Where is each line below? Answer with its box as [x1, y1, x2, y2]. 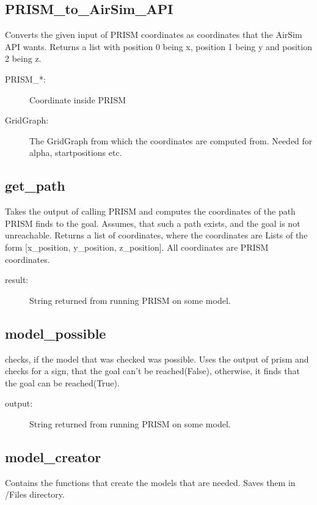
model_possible [5, 323, 106, 342]
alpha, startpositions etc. [29, 146, 122, 159]
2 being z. [5, 52, 42, 65]
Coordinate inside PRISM [29, 93, 126, 106]
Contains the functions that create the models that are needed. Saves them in [5, 476, 296, 488]
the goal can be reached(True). [5, 376, 120, 389]
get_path [5, 176, 65, 195]
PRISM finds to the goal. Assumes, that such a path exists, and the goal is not [5, 216, 301, 229]
